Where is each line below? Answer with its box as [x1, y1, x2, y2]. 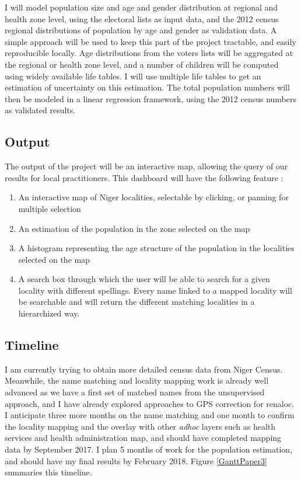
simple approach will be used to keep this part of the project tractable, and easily [5, 35, 296, 47]
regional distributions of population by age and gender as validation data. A [5, 24, 277, 36]
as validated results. [5, 104, 76, 116]
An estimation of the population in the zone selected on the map [18, 222, 250, 234]
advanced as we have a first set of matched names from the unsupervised [5, 386, 265, 398]
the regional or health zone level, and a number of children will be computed [5, 58, 279, 70]
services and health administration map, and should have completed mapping [5, 432, 282, 444]
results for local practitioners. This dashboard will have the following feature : [5, 171, 283, 183]
